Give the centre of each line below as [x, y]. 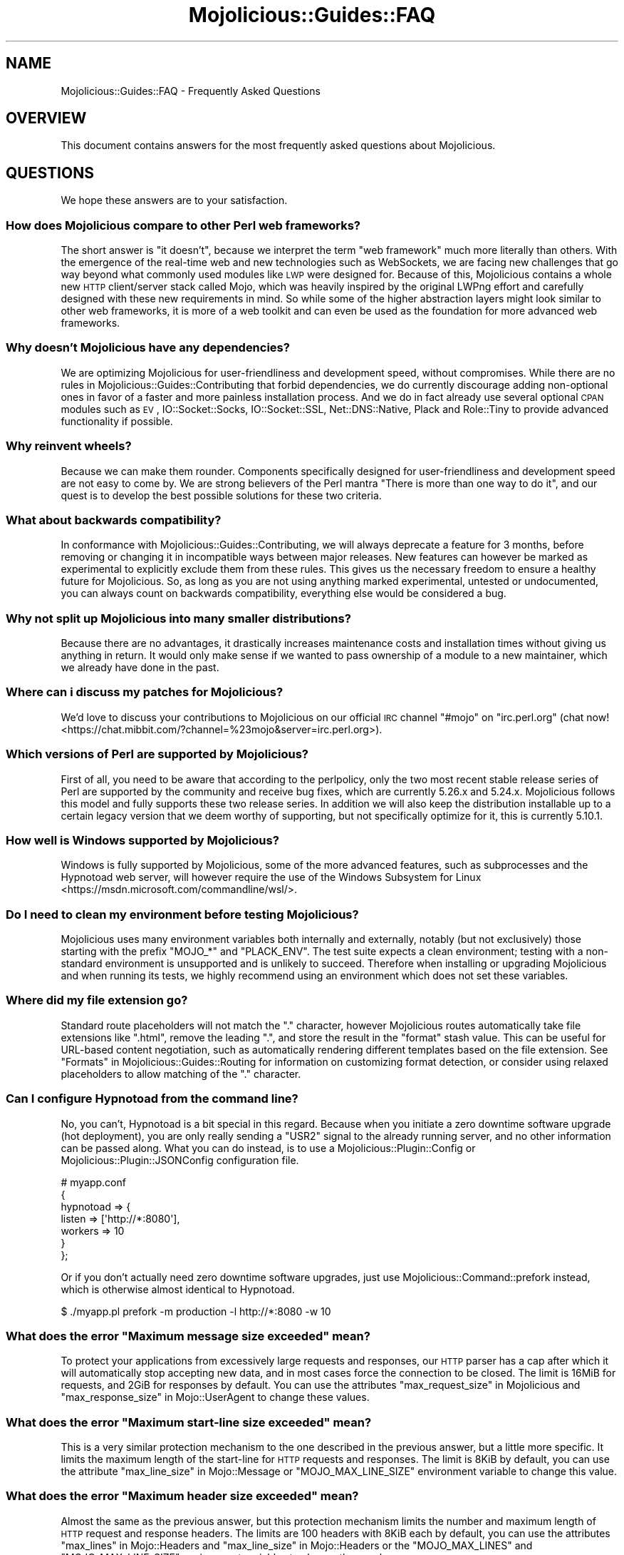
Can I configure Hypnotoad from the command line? [152, 1099]
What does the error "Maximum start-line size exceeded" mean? [189, 1422]
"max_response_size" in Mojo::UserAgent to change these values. [215, 1397]
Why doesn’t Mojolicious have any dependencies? [148, 348]
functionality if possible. [117, 421]
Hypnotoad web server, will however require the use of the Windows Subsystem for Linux [271, 877]
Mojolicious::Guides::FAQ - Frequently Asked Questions [191, 91]
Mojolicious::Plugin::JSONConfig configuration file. [180, 1160]
